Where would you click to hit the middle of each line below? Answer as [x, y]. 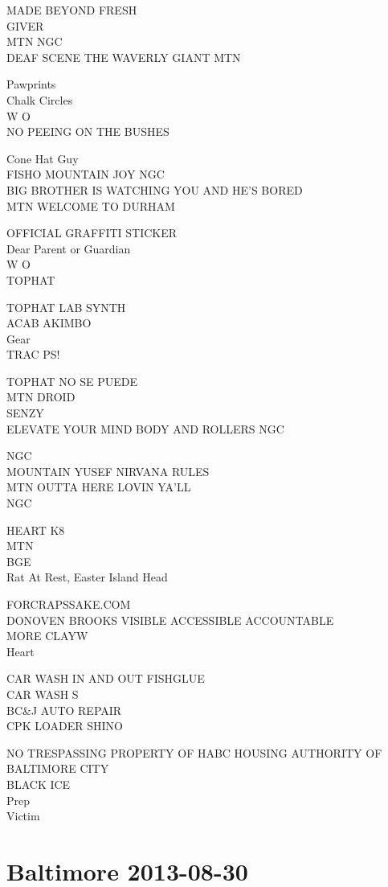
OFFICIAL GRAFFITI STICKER [92, 233]
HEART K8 [36, 530]
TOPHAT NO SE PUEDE [72, 381]
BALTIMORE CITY [58, 768]
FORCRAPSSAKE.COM [69, 604]
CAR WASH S [43, 694]
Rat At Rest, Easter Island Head [87, 577]
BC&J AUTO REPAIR [64, 710]
